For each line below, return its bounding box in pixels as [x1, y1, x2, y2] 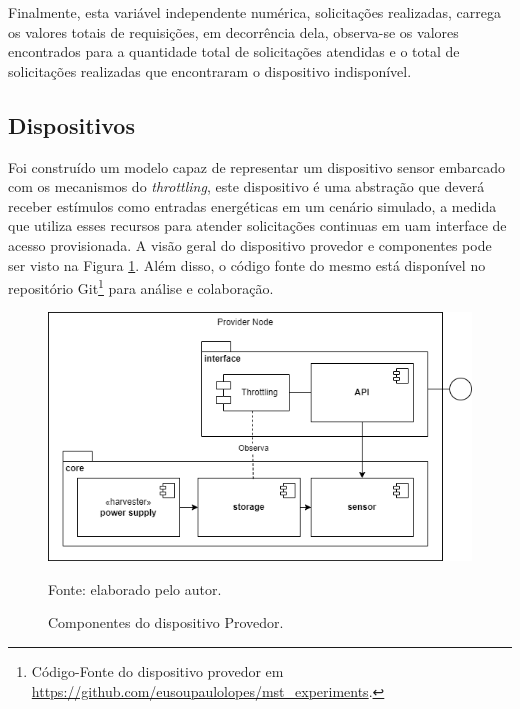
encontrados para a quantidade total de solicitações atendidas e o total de [8, 41, 460, 62]
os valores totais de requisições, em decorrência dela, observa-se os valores [8, 21, 459, 42]
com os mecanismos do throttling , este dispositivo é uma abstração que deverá [8, 176, 485, 197]
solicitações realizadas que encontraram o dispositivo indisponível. [8, 60, 412, 81]
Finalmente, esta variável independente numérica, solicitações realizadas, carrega [8, 2, 501, 22]
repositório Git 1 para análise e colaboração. [8, 275, 274, 298]
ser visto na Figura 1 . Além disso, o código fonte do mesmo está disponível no [8, 254, 486, 275]
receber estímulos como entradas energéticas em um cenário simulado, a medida [8, 195, 497, 216]
